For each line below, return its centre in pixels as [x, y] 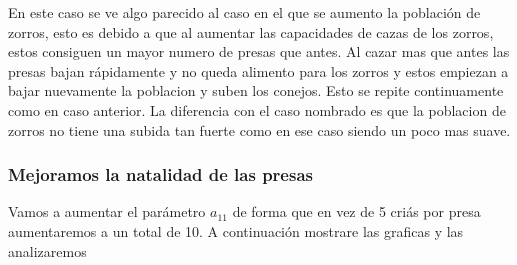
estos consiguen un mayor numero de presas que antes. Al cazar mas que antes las [259, 51]
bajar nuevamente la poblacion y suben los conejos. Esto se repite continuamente [256, 90]
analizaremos [47, 250]
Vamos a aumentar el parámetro [107, 211]
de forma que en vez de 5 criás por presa [356, 211]
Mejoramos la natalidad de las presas [160, 174]
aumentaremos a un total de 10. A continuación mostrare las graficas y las [236, 230]
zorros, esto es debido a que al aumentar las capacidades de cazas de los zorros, [251, 31]
